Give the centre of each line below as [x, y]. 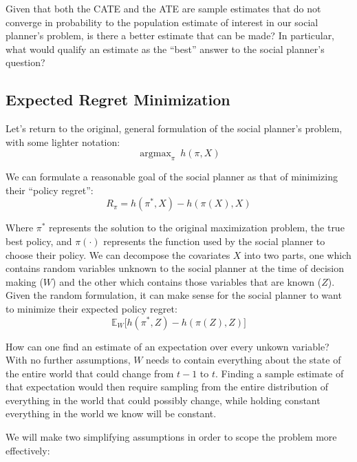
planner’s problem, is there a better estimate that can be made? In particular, [170, 35]
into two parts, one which [298, 254]
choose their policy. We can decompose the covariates [118, 254]
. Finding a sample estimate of [280, 373]
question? [25, 62]
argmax [155, 154]
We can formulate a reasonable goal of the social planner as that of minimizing [172, 177]
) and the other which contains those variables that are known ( [187, 281]
